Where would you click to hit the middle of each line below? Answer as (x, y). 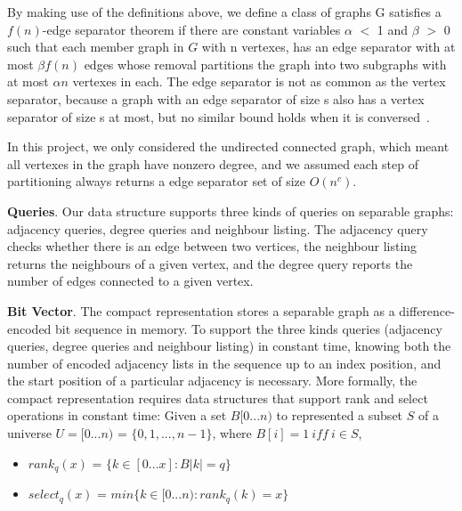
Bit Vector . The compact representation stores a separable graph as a (201, 310)
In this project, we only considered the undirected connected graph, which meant (228, 146)
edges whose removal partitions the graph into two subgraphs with (265, 64)
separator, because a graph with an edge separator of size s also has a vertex (216, 98)
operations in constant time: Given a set (117, 415)
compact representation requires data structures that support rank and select (218, 397)
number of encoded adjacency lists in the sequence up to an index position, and (224, 363)
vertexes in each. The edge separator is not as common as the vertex (259, 81)
